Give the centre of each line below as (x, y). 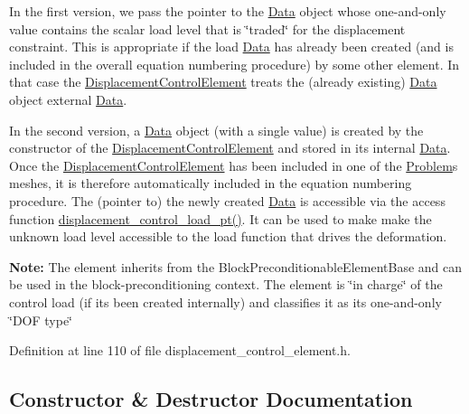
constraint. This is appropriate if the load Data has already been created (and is (231, 47)
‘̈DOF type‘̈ (41, 320)
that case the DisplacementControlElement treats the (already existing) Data (223, 82)
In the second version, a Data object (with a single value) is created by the (216, 130)
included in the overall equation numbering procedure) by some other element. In (234, 64)
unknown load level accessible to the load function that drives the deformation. (228, 236)
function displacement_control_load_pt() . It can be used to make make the (220, 218)
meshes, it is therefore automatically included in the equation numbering (211, 183)
